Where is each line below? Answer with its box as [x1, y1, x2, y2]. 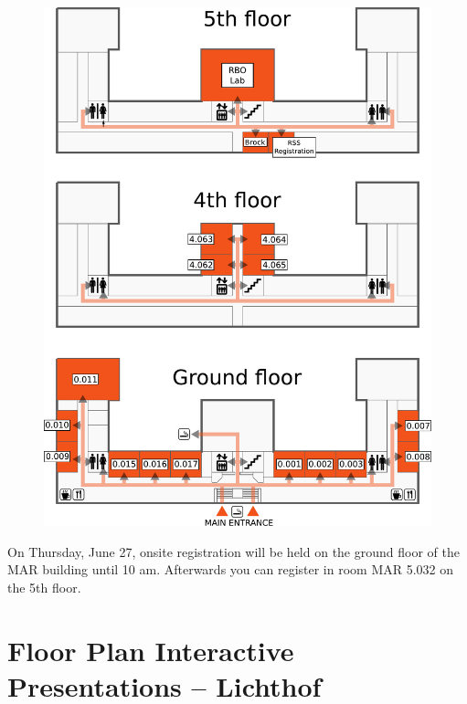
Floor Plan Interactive [7, 631, 294, 668]
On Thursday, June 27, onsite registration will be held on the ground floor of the [7, 541, 460, 561]
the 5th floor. [7, 578, 81, 597]
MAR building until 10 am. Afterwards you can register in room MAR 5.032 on [7, 560, 454, 579]
